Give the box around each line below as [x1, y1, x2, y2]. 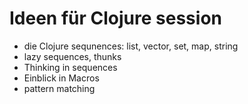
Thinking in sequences [23, 61, 118, 73]
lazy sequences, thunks [23, 50, 122, 62]
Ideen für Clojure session [9, 7, 222, 30]
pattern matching [23, 82, 96, 94]
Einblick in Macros [23, 72, 100, 84]
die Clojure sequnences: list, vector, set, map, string [23, 40, 239, 52]
